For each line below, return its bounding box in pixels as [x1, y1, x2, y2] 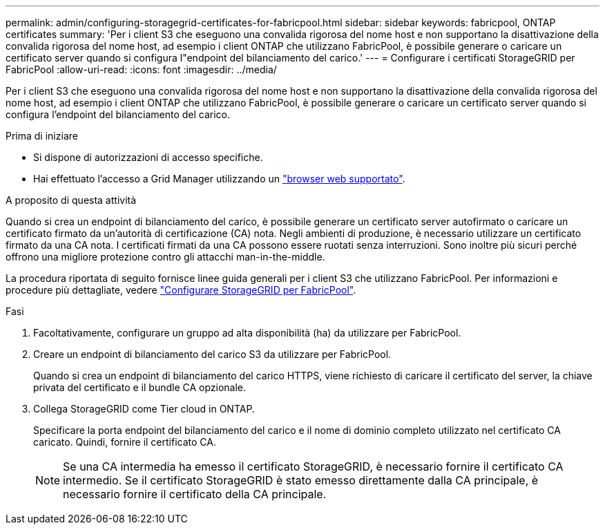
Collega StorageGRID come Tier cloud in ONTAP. [33, 403, 255, 415]
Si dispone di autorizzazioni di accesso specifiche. [33, 151, 263, 163]
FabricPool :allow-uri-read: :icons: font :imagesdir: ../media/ [6, 64, 277, 75]
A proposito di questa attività [6, 194, 137, 206]
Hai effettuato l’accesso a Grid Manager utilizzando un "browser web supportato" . [33, 173, 405, 184]
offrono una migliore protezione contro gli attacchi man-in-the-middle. [6, 251, 325, 263]
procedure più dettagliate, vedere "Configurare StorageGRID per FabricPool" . [6, 284, 356, 296]
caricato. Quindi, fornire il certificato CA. [33, 436, 216, 448]
